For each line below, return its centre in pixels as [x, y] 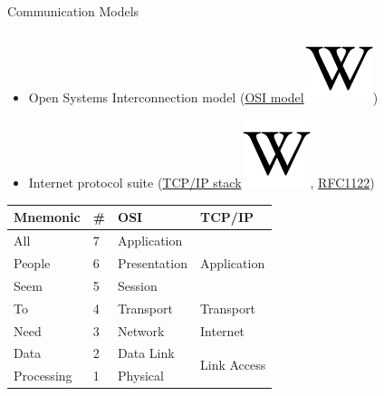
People [32, 262]
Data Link [146, 353]
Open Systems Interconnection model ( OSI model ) [203, 97]
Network [141, 330]
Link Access [233, 364]
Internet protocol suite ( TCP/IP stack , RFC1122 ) [202, 183]
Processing [43, 376]
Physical [141, 376]
